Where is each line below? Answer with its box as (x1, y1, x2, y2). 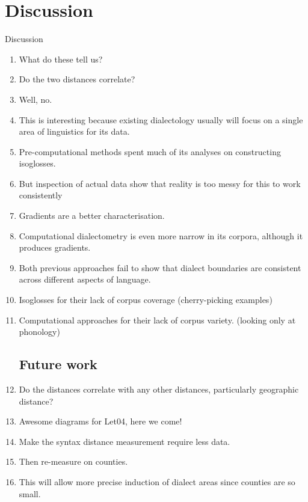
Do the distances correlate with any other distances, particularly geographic (19, 383, 299, 396)
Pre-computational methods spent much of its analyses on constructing (19, 145, 281, 158)
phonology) (19, 325, 60, 338)
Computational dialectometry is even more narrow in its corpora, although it (19, 229, 303, 242)
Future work (19, 355, 97, 373)
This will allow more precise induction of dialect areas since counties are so (19, 475, 295, 488)
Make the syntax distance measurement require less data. (19, 435, 230, 447)
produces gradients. (19, 241, 91, 254)
